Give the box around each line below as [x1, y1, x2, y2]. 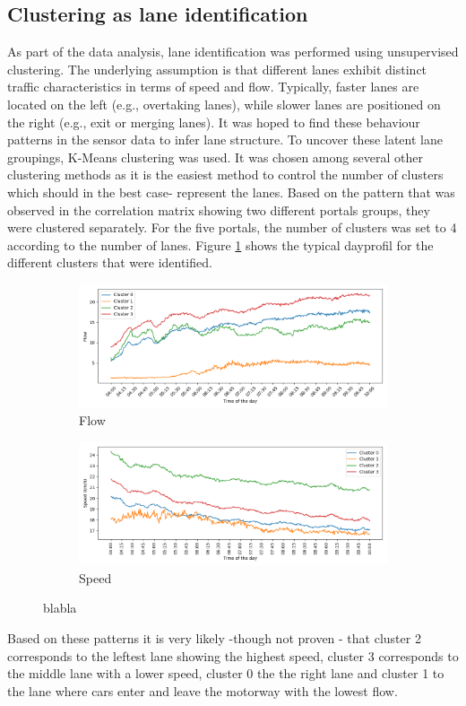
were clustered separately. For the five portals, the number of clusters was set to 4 [7, 218, 457, 237]
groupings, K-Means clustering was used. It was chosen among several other [7, 147, 423, 166]
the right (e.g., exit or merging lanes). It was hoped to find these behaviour [7, 112, 420, 131]
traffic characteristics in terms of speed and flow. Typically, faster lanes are [7, 77, 419, 96]
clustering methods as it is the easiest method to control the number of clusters [7, 165, 444, 184]
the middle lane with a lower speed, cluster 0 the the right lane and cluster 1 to [7, 664, 444, 683]
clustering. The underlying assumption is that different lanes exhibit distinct [7, 59, 427, 78]
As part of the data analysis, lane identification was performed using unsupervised [7, 42, 459, 61]
